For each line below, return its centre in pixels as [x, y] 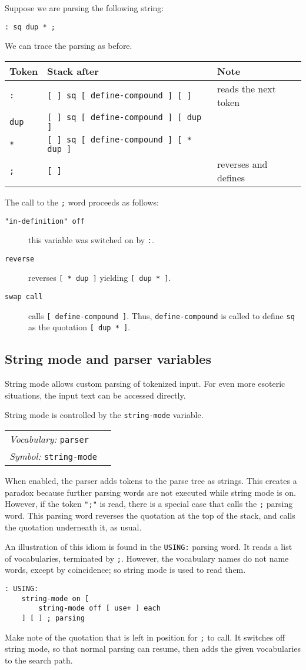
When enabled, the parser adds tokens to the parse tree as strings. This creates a [151, 481]
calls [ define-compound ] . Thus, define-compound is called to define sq [162, 315]
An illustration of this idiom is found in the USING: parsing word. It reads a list [149, 547]
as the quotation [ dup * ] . [79, 327]
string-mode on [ [55, 598]
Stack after [73, 71]
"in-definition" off [45, 221]
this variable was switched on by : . [91, 240]
